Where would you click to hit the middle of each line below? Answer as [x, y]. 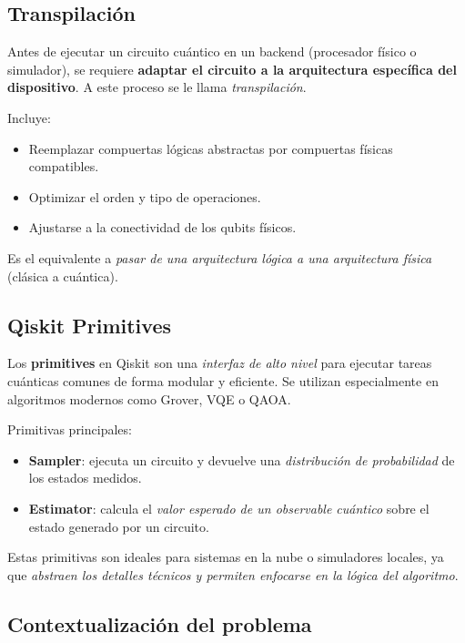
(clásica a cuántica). [63, 276]
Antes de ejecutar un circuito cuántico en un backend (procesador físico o [212, 51]
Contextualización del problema [160, 623]
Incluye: [29, 117]
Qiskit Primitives [89, 325]
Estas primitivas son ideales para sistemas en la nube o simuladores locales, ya [226, 557]
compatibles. [64, 166]
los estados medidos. [85, 478]
